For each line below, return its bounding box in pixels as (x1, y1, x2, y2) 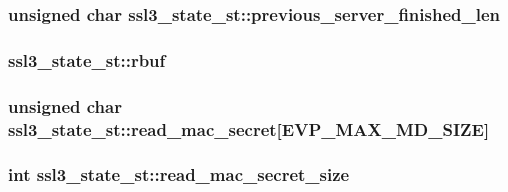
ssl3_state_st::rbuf (8, 47, 166, 72)
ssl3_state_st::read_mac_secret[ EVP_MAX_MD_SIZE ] (8, 116, 490, 141)
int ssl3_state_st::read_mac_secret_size (8, 162, 350, 187)
